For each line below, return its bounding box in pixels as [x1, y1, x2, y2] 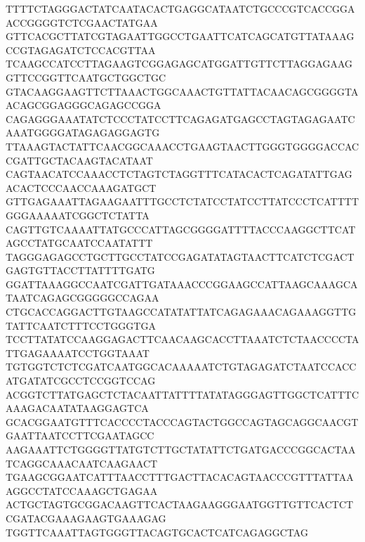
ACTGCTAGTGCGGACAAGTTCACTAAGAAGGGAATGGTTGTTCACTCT [6, 497, 354, 512]
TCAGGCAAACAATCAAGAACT [6, 456, 158, 470]
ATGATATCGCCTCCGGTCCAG [6, 373, 156, 388]
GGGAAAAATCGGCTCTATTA [6, 207, 150, 222]
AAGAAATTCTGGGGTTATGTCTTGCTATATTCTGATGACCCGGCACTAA [6, 442, 356, 456]
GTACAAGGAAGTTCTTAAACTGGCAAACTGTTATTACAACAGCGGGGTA [6, 84, 359, 98]
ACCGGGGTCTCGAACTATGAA [6, 15, 158, 30]
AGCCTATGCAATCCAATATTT [6, 235, 153, 250]
